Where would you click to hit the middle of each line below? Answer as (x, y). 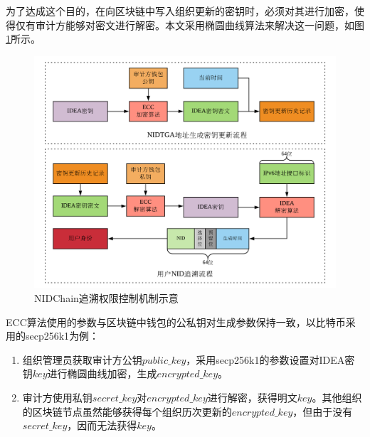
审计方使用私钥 (57, 398)
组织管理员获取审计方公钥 (82, 359)
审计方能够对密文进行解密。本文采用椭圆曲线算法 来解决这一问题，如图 (200, 25)
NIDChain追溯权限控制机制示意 (106, 298)
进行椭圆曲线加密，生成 (102, 373)
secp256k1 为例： (62, 336)
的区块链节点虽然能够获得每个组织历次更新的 (127, 411)
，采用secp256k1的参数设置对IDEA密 (270, 359)
